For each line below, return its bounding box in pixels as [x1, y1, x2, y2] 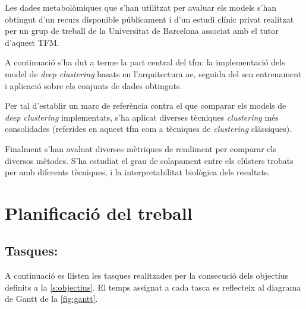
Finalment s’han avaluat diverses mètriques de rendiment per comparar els [5, 142, 276, 154]
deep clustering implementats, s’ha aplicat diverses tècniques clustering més [5, 111, 279, 123]
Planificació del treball [5, 200, 193, 225]
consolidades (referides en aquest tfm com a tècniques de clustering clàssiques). [5, 122, 292, 135]
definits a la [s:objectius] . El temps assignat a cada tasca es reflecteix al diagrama [5, 280, 301, 293]
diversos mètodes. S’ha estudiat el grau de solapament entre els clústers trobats [5, 154, 294, 166]
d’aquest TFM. [5, 36, 59, 48]
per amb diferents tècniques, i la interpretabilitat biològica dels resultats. [5, 166, 270, 178]
